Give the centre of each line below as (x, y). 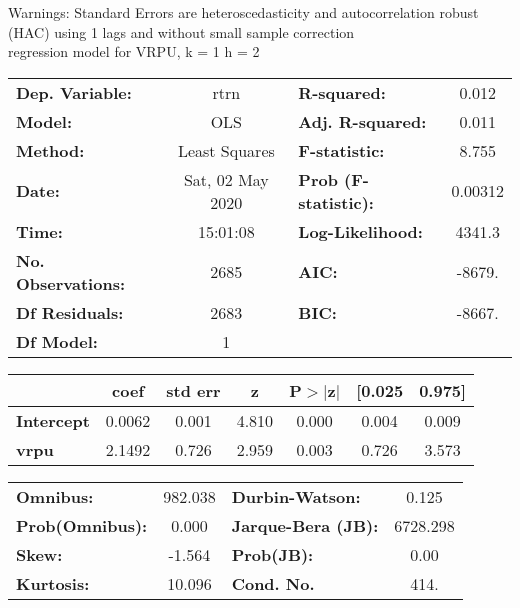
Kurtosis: (53, 583)
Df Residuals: (70, 312)
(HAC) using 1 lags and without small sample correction (181, 31)
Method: (50, 150)
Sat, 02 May (226, 179)
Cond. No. (273, 583)
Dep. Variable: (74, 92)
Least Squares (226, 150)
